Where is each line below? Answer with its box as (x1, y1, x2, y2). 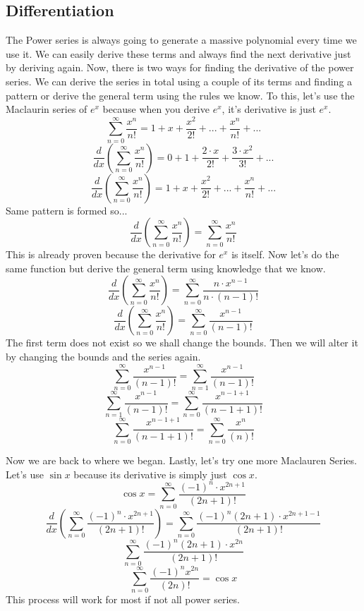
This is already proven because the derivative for (6, 247, 216, 262)
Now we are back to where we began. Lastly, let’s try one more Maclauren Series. (6, 453, 357, 468)
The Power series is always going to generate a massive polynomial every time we (6, 32, 357, 47)
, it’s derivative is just (222, 102, 316, 116)
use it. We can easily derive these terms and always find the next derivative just (6, 46, 351, 61)
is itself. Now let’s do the (231, 247, 339, 262)
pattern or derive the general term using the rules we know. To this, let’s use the (6, 87, 355, 102)
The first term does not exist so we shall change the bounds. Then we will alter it (6, 335, 358, 350)
